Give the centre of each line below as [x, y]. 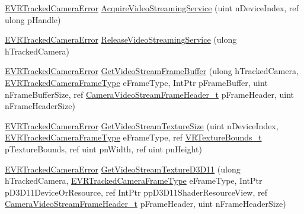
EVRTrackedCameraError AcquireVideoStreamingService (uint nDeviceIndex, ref [152, 8]
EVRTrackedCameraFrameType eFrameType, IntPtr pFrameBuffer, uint [136, 82]
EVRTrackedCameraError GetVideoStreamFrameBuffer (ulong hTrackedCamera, [152, 71]
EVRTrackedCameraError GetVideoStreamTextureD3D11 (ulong [123, 169]
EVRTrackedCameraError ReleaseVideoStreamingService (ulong [121, 39]
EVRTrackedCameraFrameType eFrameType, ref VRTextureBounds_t [133, 137]
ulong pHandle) [33, 19]
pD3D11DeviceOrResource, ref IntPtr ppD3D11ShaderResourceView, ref [136, 192]
